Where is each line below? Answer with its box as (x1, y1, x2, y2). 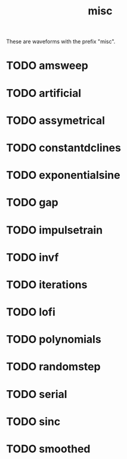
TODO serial (6, 387, 67, 401)
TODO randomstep (6, 360, 101, 373)
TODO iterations (6, 278, 88, 291)
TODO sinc (6, 415, 61, 428)
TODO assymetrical (6, 114, 106, 127)
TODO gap (6, 196, 58, 209)
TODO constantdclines (6, 141, 121, 154)
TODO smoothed (6, 442, 91, 455)
